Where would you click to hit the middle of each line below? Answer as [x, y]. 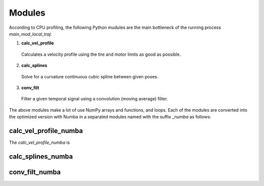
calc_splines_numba [41, 156]
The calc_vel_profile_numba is [40, 142]
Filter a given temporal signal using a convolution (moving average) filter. [95, 99]
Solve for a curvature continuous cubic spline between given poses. [90, 76]
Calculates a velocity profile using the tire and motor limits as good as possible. [101, 54]
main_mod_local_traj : [31, 34]
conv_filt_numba [35, 172]
